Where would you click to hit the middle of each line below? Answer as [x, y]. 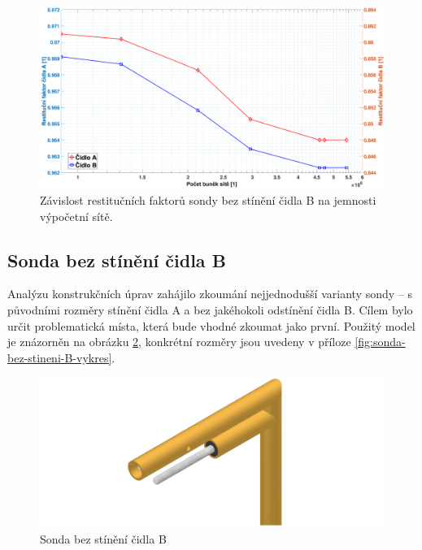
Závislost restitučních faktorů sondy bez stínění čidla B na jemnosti [208, 200]
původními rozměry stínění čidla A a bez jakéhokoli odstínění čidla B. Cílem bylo [210, 310]
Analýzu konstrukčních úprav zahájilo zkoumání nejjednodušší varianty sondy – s [210, 294]
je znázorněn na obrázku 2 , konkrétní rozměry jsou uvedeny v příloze [179, 342]
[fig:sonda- [380, 342]
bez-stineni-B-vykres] [60, 357]
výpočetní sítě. [76, 216]
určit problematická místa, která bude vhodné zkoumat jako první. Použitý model [211, 325]
